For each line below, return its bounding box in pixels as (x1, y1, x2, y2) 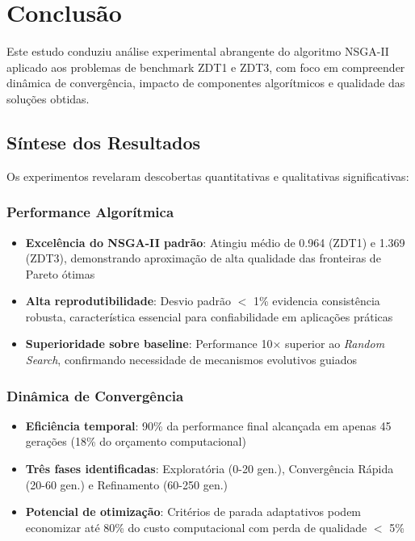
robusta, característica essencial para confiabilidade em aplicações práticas (25, 308, 393, 325)
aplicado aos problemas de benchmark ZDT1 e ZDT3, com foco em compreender (6, 58, 405, 75)
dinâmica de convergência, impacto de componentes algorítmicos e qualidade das (6, 74, 405, 91)
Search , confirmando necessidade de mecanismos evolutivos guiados (25, 351, 358, 368)
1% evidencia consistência (254, 292, 380, 309)
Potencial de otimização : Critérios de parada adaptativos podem (25, 503, 362, 520)
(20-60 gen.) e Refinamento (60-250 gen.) (25, 476, 228, 493)
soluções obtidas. (6, 90, 90, 107)
